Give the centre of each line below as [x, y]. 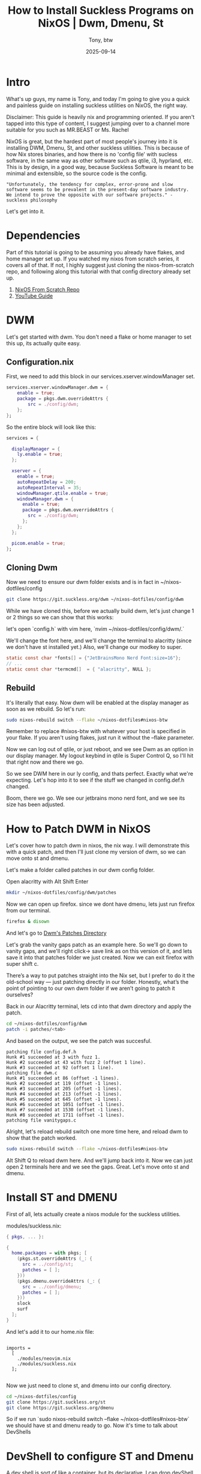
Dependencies [43, 235]
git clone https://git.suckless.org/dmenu [60, 1408]
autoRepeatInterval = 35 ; [49, 488]
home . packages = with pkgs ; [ [49, 1253]
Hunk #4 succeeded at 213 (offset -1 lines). [64, 1094]
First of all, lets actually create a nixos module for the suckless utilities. [94, 1214]
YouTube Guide [34, 296]
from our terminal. [28, 911]
